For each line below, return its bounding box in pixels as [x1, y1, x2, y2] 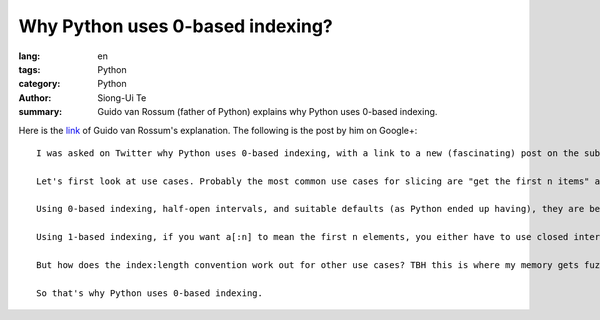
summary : [18, 106, 63, 118]
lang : [18, 50, 41, 62]
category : [18, 78, 61, 90]
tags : [18, 63, 41, 75]
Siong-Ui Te [97, 91, 147, 104]
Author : [18, 91, 52, 104]
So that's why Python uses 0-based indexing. [36, 287, 264, 299]
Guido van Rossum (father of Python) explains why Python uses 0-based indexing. [97, 106, 438, 118]
